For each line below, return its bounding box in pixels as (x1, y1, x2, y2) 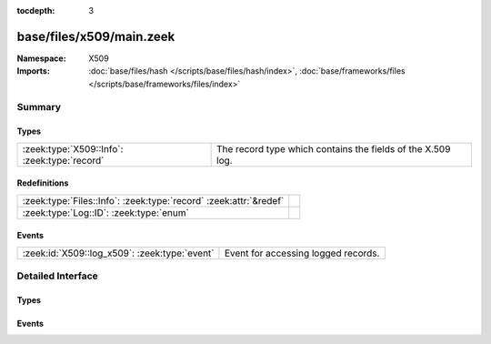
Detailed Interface (16, 269, 99, 282)
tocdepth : (16, 5, 55, 15)
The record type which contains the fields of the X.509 (216, 142, 451, 155)
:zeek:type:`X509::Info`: (22, 142, 124, 155)
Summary (16, 101, 62, 114)
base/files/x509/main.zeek (16, 28, 175, 45)
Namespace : (16, 53, 67, 64)
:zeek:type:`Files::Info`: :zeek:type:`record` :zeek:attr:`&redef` (22, 194, 285, 207)
